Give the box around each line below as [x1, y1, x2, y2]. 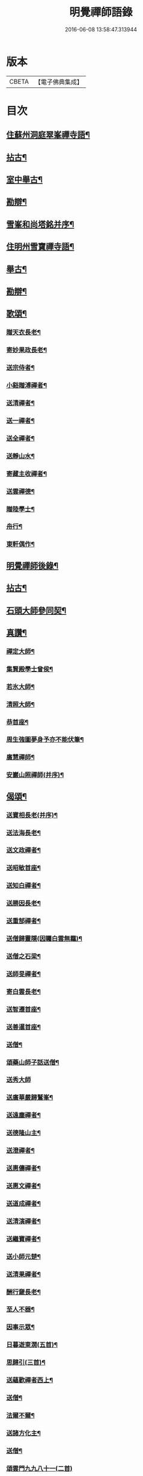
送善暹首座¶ [6, 1023, 41, 1031]
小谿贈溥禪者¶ [6, 381, 47, 390]
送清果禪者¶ [6, 1270, 41, 1278]
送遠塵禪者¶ [6, 1111, 41, 1119]
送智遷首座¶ [6, 1005, 41, 1014]
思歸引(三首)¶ [6, 1359, 46, 1367]
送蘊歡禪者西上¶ [6, 1376, 53, 1384]
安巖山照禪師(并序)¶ [6, 771, 64, 779]
